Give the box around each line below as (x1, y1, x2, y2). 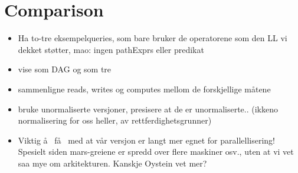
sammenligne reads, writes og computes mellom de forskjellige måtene (18, 82, 271, 95)
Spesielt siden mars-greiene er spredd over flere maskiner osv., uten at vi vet (18, 145, 294, 158)
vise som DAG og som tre (18, 63, 112, 75)
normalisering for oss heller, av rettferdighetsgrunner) (18, 114, 212, 127)
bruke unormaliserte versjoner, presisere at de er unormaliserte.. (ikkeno (18, 102, 279, 115)
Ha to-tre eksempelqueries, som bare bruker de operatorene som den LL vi (18, 32, 287, 44)
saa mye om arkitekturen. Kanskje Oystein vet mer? (18, 157, 207, 169)
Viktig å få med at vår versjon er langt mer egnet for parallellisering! (18, 134, 275, 146)
